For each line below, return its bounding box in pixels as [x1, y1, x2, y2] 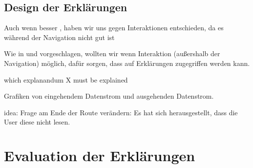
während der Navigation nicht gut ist [4, 32, 115, 42]
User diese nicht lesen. [4, 117, 70, 127]
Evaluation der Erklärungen [4, 146, 195, 166]
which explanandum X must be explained [4, 74, 128, 84]
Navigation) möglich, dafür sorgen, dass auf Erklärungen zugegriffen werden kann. [4, 58, 250, 68]
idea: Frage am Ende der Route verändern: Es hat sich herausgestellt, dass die [4, 107, 238, 117]
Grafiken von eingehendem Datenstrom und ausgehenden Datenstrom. [4, 91, 214, 101]
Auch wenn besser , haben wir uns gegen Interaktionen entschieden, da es [4, 22, 224, 33]
